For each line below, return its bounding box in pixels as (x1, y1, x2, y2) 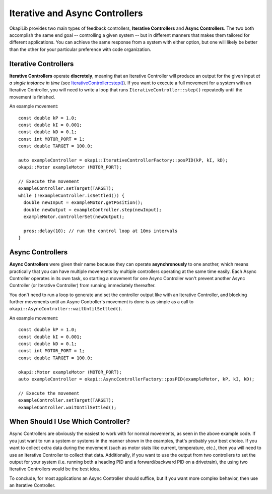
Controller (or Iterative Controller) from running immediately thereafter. (9, 283, 156, 289)
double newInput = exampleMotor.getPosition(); (23, 200, 144, 205)
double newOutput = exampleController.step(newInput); (23, 207, 162, 212)
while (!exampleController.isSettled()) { (18, 192, 125, 198)
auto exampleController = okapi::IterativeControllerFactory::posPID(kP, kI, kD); (18, 157, 228, 163)
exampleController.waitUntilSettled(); (18, 404, 117, 410)
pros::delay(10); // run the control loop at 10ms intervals (23, 228, 178, 234)
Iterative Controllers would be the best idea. (9, 466, 101, 472)
